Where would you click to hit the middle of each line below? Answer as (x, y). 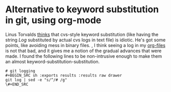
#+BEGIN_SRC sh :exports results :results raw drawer (64, 75)
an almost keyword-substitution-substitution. (53, 61)
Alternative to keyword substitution (82, 9)
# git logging (20, 71)
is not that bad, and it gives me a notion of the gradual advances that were (83, 51)
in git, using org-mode (53, 20)
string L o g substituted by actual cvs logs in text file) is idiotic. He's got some (86, 40)
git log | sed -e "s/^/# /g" (36, 80)
